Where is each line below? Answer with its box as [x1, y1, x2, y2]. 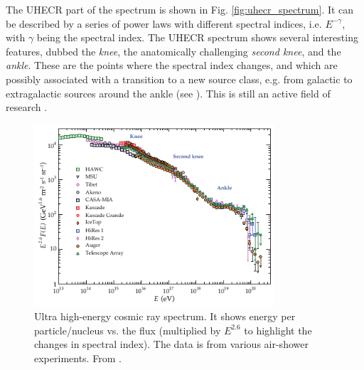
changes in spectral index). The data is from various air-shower [34, 337, 309, 351]
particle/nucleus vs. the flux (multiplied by [34, 322, 221, 337]
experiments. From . [34, 350, 122, 365]
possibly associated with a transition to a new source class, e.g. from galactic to [6, 71, 353, 86]
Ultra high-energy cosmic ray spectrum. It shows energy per [34, 309, 296, 324]
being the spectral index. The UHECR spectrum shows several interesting [36, 30, 358, 45]
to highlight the [244, 322, 312, 337]
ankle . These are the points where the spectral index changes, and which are [6, 58, 338, 73]
